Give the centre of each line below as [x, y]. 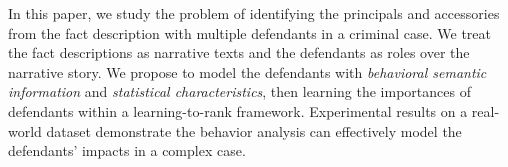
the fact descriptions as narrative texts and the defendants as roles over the [239, 52]
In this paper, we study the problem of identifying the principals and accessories [254, 13]
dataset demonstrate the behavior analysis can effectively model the [254, 130]
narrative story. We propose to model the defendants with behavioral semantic [247, 71]
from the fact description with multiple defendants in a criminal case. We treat [249, 32]
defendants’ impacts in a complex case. [127, 150]
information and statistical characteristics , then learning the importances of [239, 91]
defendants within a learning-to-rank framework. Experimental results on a [238, 110]
